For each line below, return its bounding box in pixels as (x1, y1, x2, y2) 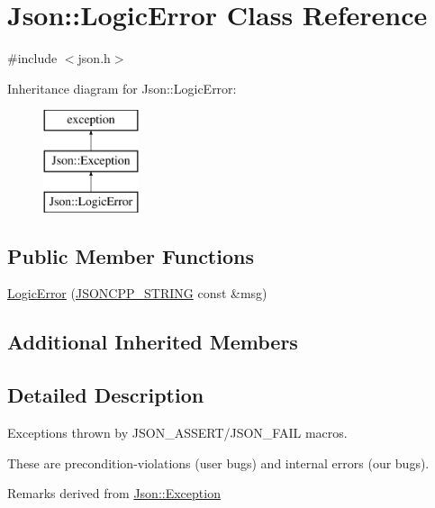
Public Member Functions (7, 241, 254, 269)
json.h (77, 49, 111, 68)
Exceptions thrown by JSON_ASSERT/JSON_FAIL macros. (7, 423, 348, 442)
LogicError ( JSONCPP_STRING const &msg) (7, 284, 267, 303)
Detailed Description (7, 381, 204, 409)
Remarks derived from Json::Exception (7, 484, 221, 503)
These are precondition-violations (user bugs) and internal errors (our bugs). (7, 453, 430, 472)
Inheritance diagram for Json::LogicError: (7, 78, 237, 97)
